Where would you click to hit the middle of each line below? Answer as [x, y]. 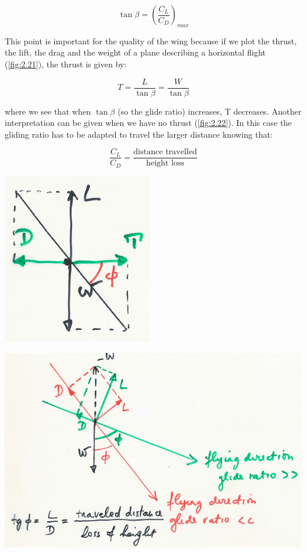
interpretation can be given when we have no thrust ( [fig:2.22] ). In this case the [148, 123]
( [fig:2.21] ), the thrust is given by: [66, 64]
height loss [165, 163]
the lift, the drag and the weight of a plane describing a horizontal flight [135, 52]
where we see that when [48, 111]
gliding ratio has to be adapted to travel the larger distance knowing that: [139, 134]
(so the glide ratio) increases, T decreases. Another [210, 111]
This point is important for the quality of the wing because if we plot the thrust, [151, 40]
